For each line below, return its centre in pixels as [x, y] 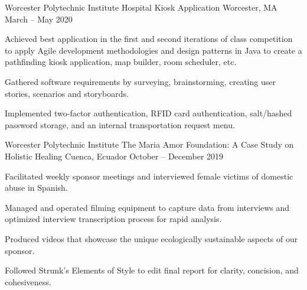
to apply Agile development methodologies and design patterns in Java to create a [153, 50]
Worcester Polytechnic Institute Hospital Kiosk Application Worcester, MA [141, 7]
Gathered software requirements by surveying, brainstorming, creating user [140, 81]
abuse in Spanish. [36, 188]
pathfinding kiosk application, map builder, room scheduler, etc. [121, 62]
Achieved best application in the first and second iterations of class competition [149, 39]
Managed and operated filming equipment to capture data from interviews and [147, 207]
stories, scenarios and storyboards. [67, 93]
